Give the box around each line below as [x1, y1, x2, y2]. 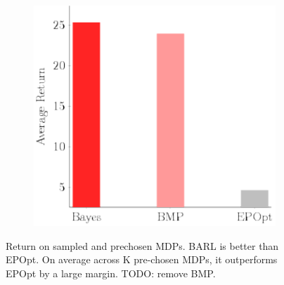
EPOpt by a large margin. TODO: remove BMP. [6, 265, 216, 280]
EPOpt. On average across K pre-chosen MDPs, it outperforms [6, 252, 278, 267]
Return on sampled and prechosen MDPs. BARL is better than [6, 238, 279, 253]
